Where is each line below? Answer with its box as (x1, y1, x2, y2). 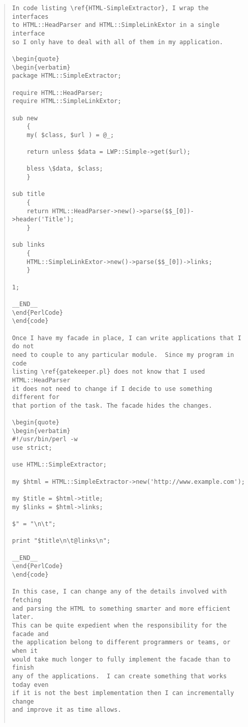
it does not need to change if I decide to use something (12, 385, 212, 392)
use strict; (12, 444, 52, 452)
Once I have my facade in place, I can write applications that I (12, 334, 241, 342)
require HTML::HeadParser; (12, 89, 103, 96)
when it (12, 647, 38, 654)
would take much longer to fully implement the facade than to (12, 655, 231, 663)
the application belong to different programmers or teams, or (12, 639, 231, 646)
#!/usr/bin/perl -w (12, 436, 78, 443)
